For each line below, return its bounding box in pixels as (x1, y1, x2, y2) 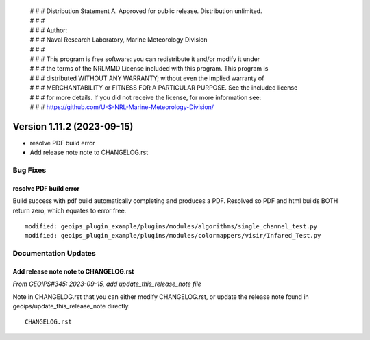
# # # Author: (29, 26, 68, 34)
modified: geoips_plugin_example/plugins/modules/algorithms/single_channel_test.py (25, 222, 318, 230)
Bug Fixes (12, 165, 47, 175)
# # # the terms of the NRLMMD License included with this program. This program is (29, 64, 269, 73)
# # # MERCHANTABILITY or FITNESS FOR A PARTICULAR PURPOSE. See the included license (29, 84, 298, 92)
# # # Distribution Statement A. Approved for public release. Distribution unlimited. (29, 7, 262, 15)
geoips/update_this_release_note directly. (12, 302, 130, 311)
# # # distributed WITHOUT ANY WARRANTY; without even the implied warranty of (29, 74, 264, 82)
